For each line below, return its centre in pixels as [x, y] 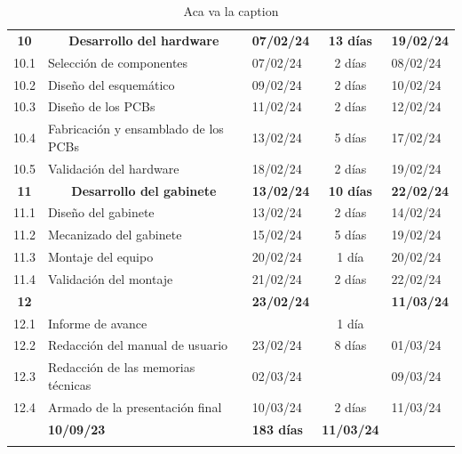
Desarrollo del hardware [144, 40]
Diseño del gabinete [101, 212]
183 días [277, 429]
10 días [350, 190]
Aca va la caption [231, 11]
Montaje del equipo [100, 257]
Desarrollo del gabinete [144, 190]
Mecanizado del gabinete [115, 235]
